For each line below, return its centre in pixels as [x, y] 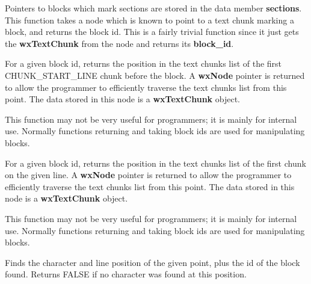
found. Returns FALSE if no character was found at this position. [126, 274]
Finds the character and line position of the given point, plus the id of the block [152, 262]
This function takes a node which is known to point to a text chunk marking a [149, 20]
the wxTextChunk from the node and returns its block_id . [119, 43]
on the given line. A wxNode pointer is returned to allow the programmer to [148, 175]
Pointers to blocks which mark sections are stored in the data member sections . [153, 8]
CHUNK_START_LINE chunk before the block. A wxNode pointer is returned [155, 75]
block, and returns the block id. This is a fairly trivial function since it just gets [152, 32]
